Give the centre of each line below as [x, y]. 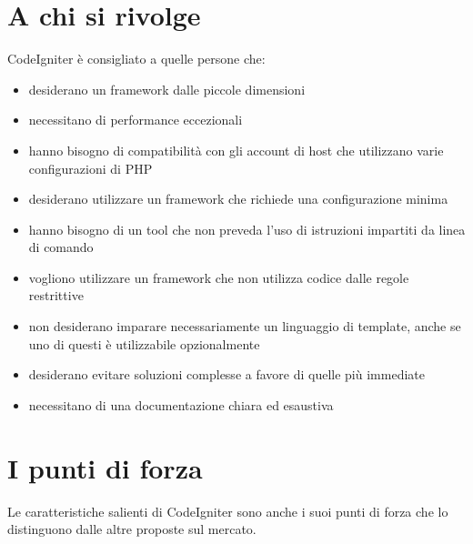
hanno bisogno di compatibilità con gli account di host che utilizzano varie [236, 150]
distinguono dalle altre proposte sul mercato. [132, 529]
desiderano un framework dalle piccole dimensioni [167, 89]
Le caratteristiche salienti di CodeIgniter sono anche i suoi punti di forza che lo [228, 511]
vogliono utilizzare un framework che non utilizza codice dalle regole [219, 277]
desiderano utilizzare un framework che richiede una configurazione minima [238, 199]
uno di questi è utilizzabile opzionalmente [144, 343]
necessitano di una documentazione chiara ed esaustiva [181, 404]
